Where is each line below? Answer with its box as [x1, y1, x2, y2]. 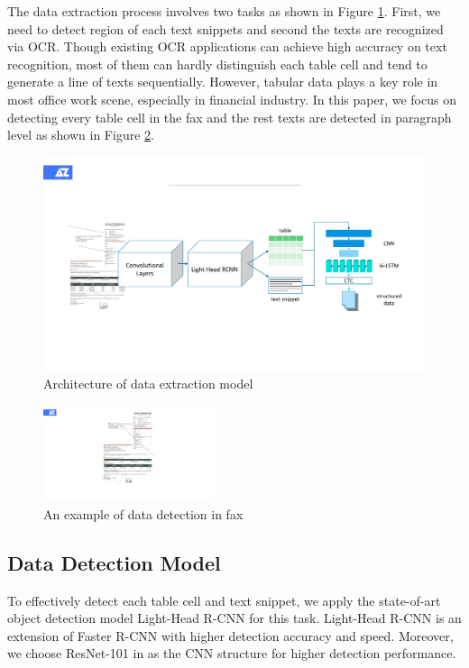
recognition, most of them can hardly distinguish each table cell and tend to [7, 54, 428, 73]
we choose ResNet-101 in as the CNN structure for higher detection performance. [7, 644, 456, 663]
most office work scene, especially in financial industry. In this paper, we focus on [7, 89, 456, 108]
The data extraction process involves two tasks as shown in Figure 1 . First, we [7, 2, 441, 20]
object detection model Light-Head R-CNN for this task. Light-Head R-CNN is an [7, 609, 462, 627]
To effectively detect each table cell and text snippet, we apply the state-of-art [7, 590, 441, 609]
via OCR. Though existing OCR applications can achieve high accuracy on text [7, 37, 447, 56]
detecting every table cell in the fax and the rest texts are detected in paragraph [7, 107, 452, 126]
